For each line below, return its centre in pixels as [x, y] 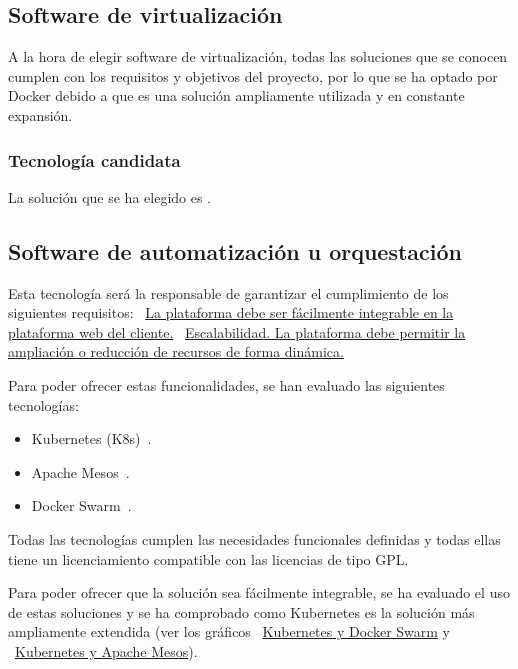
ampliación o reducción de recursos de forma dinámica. [176, 351]
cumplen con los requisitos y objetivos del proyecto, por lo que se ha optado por [253, 75]
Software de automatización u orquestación [235, 250]
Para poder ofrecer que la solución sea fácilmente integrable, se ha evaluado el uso [259, 592]
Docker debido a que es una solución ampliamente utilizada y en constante [236, 95]
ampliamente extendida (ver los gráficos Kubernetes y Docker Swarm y [229, 631]
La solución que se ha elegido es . [110, 196]
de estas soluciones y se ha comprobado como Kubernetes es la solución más [241, 611]
